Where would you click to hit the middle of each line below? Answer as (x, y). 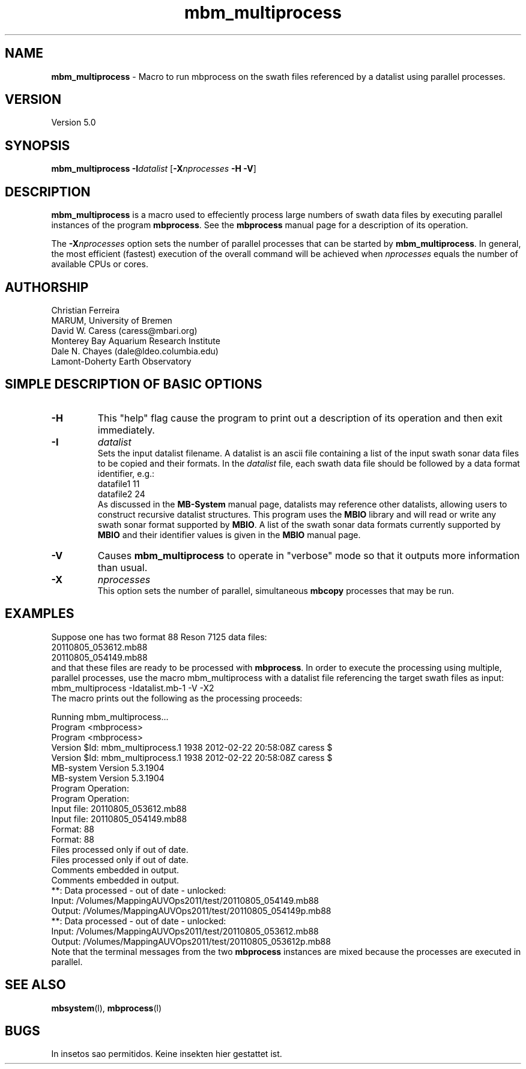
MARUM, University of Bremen (112, 320)
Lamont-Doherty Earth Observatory (121, 361)
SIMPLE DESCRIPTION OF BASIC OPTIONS (134, 384)
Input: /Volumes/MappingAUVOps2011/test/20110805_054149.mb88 (185, 900)
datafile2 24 (121, 494)
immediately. (126, 430)
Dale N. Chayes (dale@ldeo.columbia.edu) (135, 351)
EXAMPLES (40, 614)
